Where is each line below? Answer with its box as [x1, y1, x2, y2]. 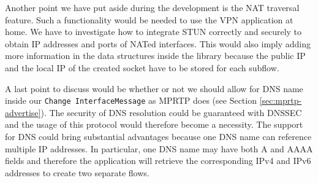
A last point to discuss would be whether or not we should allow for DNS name [5, 82, 303, 95]
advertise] [5, 106, 41, 119]
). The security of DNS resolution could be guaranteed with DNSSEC [40, 106, 302, 119]
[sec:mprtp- [259, 94, 302, 107]
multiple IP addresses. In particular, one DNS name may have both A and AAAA [5, 142, 313, 155]
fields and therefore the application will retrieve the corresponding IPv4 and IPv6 [5, 154, 311, 167]
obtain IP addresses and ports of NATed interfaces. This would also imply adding [5, 37, 311, 50]
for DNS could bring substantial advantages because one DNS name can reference [5, 130, 312, 142]
